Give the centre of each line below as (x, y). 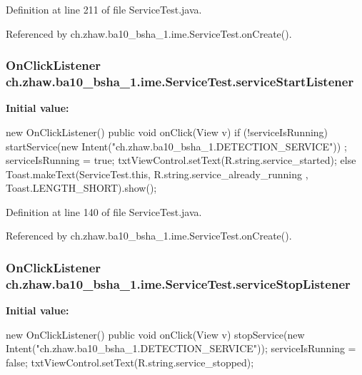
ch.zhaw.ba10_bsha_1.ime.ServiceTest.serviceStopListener (178, 283)
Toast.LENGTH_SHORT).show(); (81, 188)
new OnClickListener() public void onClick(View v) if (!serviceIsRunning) (167, 132)
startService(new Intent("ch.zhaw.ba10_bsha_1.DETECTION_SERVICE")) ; (176, 146)
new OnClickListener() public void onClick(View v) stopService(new (155, 334)
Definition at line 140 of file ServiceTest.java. (104, 211)
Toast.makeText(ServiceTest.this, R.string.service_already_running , (157, 174)
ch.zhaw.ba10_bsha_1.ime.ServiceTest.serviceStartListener (180, 82)
